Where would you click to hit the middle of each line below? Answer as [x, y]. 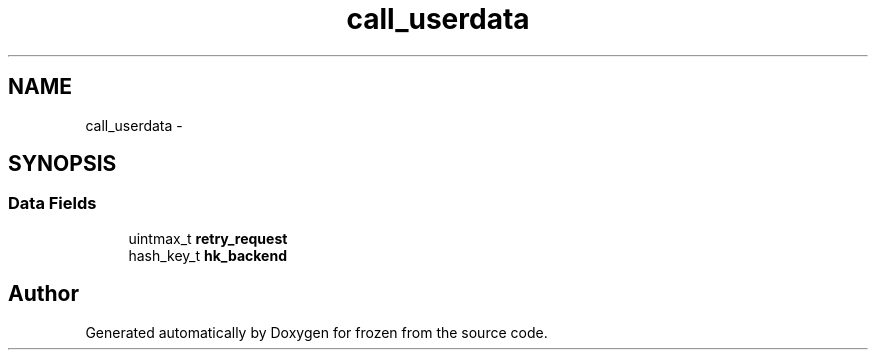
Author [43, 294]
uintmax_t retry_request [208, 238]
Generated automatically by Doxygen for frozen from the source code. [316, 332]
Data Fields [52, 203]
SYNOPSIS [62, 164]
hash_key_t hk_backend [207, 255]
